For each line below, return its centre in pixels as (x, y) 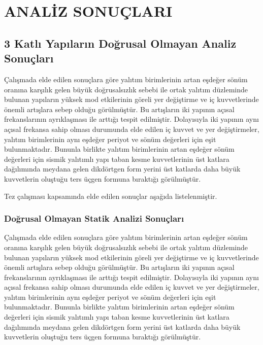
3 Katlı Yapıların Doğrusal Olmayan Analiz (120, 43)
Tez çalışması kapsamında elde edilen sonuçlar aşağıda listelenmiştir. (111, 196)
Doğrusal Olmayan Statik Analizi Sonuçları (94, 218)
